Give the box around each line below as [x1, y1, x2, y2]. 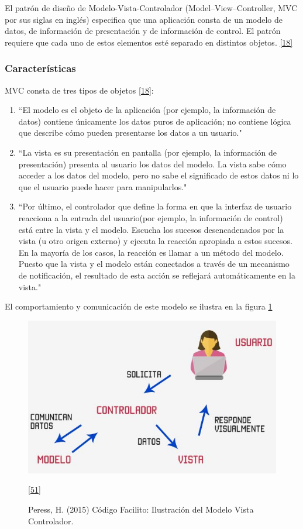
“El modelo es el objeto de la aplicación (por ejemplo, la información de [18, 104, 276, 116]
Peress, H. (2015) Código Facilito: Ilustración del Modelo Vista [28, 503, 254, 515]
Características [5, 61, 76, 75]
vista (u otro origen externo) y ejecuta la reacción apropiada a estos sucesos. [18, 235, 292, 247]
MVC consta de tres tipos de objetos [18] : [5, 84, 154, 96]
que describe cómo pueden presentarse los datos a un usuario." [18, 126, 242, 139]
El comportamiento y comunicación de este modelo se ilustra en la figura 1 [5, 300, 273, 312]
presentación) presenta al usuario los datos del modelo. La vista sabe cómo [18, 157, 287, 170]
